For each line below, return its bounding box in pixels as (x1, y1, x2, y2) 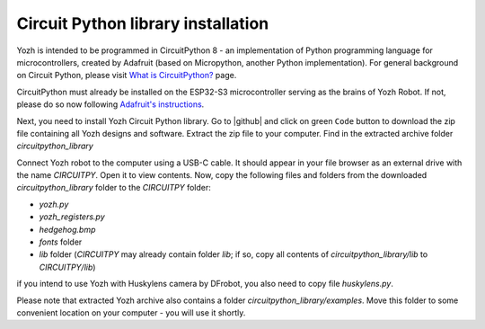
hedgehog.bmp (39, 224, 96, 235)
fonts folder (39, 236, 83, 247)
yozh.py (39, 199, 69, 209)
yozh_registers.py (39, 211, 105, 222)
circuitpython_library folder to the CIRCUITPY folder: (16, 182, 211, 193)
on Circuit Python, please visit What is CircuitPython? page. (16, 70, 237, 81)
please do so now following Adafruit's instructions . (16, 99, 205, 110)
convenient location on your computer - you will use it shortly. (16, 307, 246, 318)
